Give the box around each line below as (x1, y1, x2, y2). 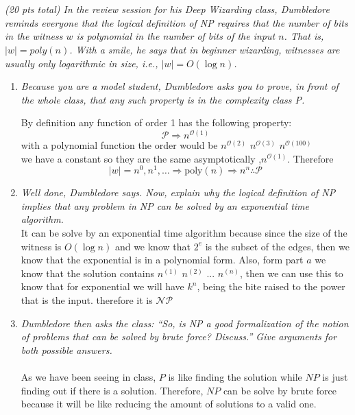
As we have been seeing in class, (21, 369, 156, 383)
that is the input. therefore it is (21, 292, 153, 307)
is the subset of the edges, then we (205, 239, 350, 253)
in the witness (5, 29, 63, 43)
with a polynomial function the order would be (21, 137, 218, 152)
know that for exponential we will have (21, 279, 184, 294)
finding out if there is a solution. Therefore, (21, 383, 204, 397)
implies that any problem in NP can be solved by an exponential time (21, 198, 309, 213)
